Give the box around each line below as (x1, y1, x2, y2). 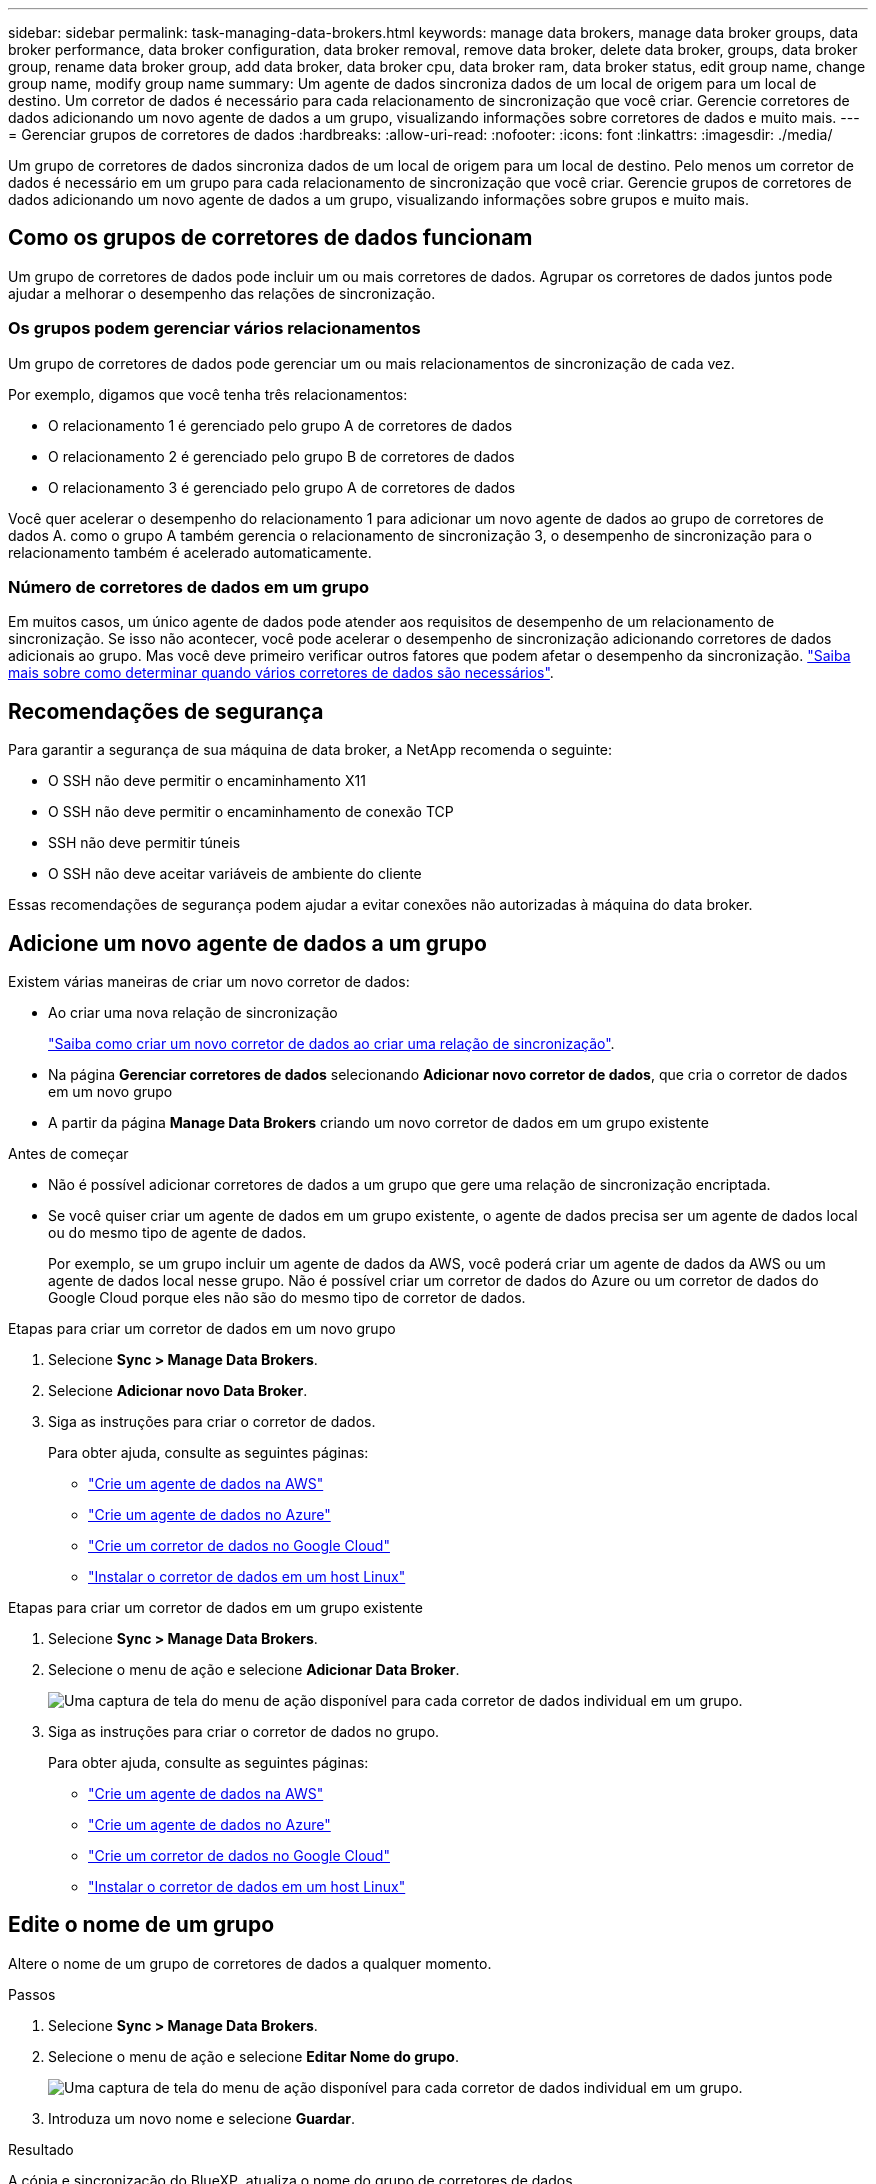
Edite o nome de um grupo (8, 1912, 275, 1938)
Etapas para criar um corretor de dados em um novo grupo (8, 1320, 396, 1338)
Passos (8, 1985, 56, 2003)
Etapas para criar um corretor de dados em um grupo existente (8, 1599, 423, 1617)
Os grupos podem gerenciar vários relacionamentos (8, 318, 421, 339)
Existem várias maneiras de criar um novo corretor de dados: (8, 973, 410, 991)
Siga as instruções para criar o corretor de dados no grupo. (48, 1723, 440, 1741)
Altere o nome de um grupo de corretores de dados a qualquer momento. (8, 1954, 492, 1972)
